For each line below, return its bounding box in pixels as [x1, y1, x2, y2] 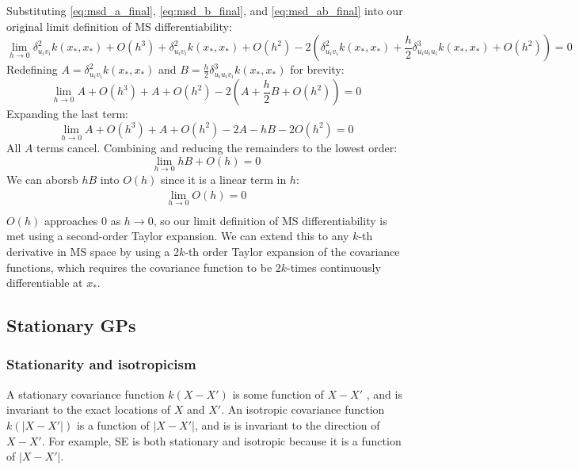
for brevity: [290, 61, 345, 78]
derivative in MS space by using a [6, 243, 170, 259]
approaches [44, 212, 98, 228]
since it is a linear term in [161, 170, 287, 187]
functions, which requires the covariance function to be [6, 258, 272, 275]
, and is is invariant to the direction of [194, 416, 380, 433]
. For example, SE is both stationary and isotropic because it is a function [41, 432, 402, 449]
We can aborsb [6, 170, 78, 187]
